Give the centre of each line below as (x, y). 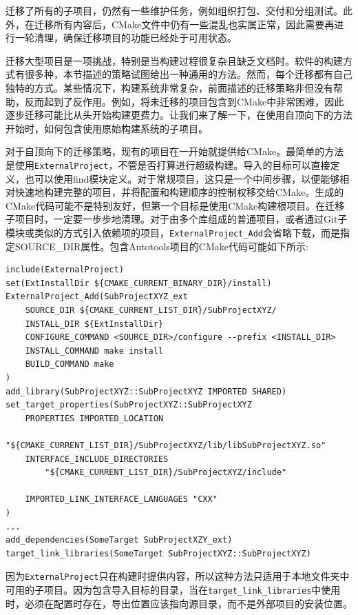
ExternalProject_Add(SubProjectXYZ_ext (97, 297)
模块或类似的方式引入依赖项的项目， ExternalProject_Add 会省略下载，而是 (173, 232)
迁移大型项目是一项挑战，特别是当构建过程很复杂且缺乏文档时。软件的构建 (174, 60)
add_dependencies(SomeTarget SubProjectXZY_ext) (119, 540)
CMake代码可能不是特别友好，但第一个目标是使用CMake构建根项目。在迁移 (175, 205)
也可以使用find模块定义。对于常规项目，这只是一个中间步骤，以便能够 (182, 178)
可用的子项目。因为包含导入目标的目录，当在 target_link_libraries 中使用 (173, 589)
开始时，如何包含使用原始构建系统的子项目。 (107, 128)
